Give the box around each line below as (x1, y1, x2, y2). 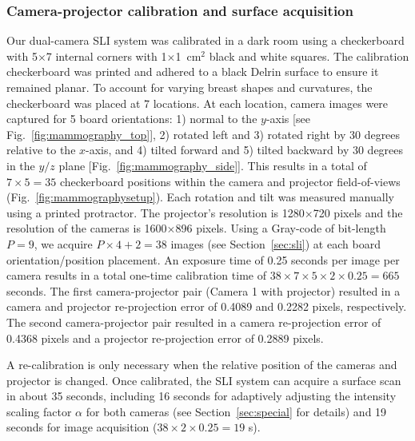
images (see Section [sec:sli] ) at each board (170, 235, 381, 252)
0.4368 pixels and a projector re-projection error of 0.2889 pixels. (6, 329, 324, 346)
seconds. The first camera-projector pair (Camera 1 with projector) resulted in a (6, 282, 401, 299)
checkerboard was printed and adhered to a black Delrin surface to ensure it (6, 63, 379, 80)
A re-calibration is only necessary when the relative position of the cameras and (6, 356, 397, 373)
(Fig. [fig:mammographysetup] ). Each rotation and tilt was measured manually (6, 189, 394, 205)
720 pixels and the (313, 204, 403, 220)
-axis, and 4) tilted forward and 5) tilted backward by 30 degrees (86, 141, 404, 158)
